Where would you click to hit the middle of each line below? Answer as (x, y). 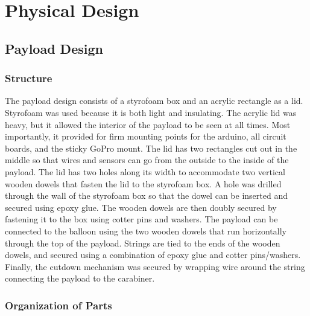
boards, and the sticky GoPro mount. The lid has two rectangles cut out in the (151, 148)
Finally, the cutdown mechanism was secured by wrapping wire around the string (155, 266)
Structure (29, 78)
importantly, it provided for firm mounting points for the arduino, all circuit (146, 136)
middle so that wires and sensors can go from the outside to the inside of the (147, 160)
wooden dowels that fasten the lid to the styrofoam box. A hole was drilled (143, 183)
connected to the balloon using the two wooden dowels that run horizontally (146, 231)
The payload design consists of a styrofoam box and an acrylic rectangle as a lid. (154, 101)
